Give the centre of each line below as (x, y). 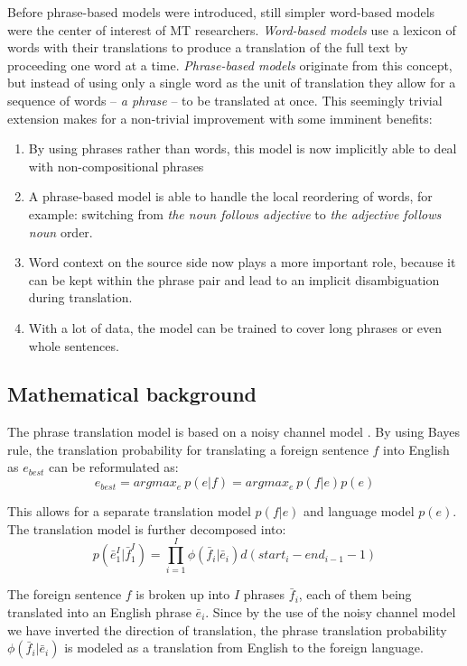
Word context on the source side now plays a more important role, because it (242, 262)
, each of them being (355, 594)
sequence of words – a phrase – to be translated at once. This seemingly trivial (225, 100)
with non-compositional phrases (116, 166)
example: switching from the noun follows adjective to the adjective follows (235, 213)
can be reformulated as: (114, 467)
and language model (359, 511)
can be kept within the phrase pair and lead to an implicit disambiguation (234, 279)
